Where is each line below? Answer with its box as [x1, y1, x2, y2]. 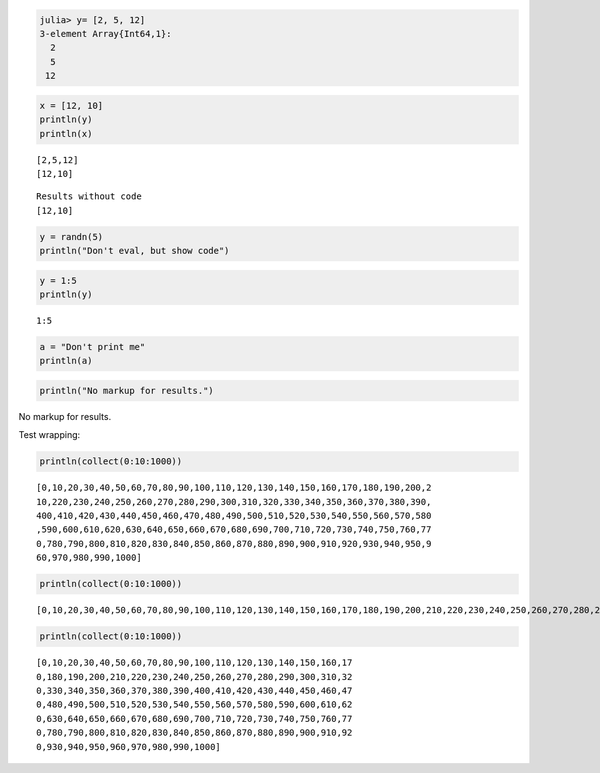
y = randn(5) [39, 231, 104, 242]
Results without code [36, 191, 142, 202]
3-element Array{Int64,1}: [39, 28, 172, 39]
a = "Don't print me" [39, 341, 146, 352]
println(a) [39, 355, 93, 367]
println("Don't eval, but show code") [39, 245, 230, 257]
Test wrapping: [18, 429, 81, 441]
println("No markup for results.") [39, 385, 214, 396]
